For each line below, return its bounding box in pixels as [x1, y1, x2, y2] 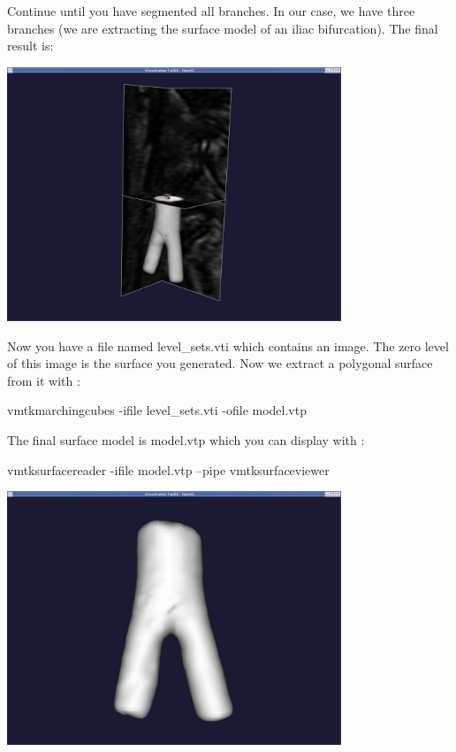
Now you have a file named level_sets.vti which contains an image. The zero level [7, 336, 449, 355]
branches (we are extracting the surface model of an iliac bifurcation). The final [7, 19, 438, 37]
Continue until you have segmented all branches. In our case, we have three [7, 2, 415, 19]
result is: [7, 36, 54, 55]
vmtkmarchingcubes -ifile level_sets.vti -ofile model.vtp [7, 401, 307, 419]
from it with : [7, 371, 80, 389]
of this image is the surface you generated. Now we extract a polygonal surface [7, 354, 433, 372]
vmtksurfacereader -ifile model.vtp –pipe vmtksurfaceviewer [7, 460, 330, 479]
